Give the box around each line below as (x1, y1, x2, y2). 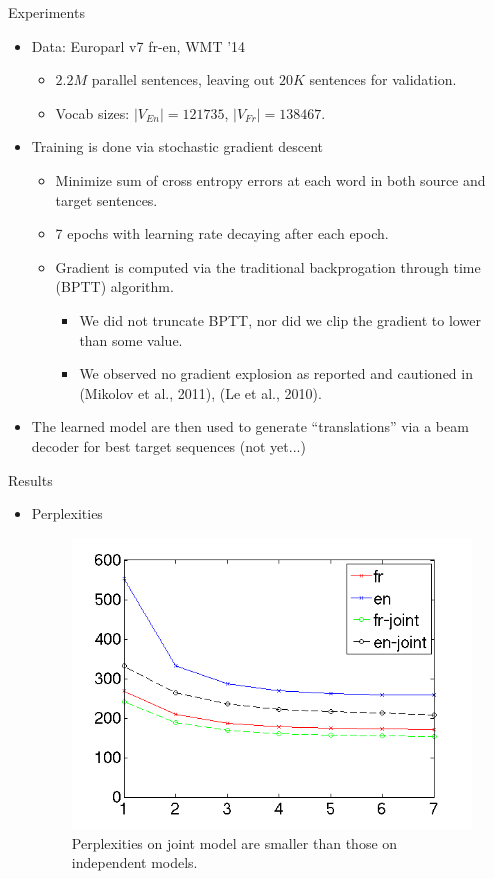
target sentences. (55, 189, 158, 210)
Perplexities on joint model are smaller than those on (71, 832, 398, 853)
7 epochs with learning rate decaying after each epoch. (55, 223, 389, 244)
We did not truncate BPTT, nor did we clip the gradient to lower (79, 309, 481, 330)
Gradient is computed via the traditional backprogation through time (55, 256, 481, 277)
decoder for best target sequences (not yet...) (31, 435, 306, 456)
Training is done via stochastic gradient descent (31, 136, 324, 157)
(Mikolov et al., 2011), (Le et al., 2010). (79, 382, 322, 403)
